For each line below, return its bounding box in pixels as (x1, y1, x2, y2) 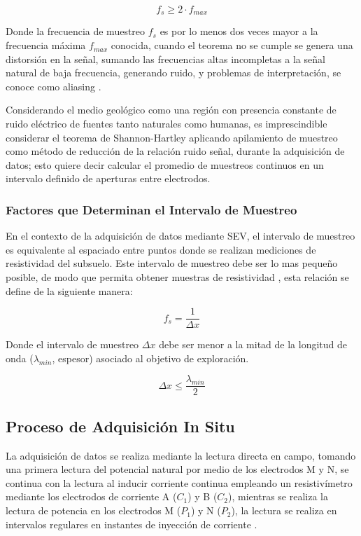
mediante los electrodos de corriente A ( (6, 489, 177, 504)
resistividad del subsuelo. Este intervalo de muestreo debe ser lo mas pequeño (6, 256, 338, 270)
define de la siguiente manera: (6, 283, 133, 298)
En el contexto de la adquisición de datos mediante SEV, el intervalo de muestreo (6, 228, 355, 243)
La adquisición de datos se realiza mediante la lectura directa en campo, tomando (6, 448, 356, 462)
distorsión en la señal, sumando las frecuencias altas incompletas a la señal (6, 51, 325, 66)
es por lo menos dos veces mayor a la (160, 24, 318, 39)
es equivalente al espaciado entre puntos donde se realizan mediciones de (6, 242, 316, 256)
